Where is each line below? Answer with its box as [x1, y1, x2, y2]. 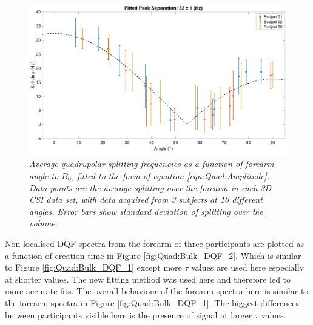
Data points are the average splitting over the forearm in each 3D [29, 181, 272, 194]
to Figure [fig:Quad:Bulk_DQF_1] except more [5, 261, 182, 274]
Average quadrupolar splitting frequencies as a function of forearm [29, 157, 274, 170]
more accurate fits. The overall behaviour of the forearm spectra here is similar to [5, 284, 309, 297]
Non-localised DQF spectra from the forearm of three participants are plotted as [5, 237, 304, 249]
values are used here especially [191, 261, 305, 274]
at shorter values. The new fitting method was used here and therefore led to [5, 272, 291, 285]
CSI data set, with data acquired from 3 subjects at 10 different [29, 193, 263, 206]
